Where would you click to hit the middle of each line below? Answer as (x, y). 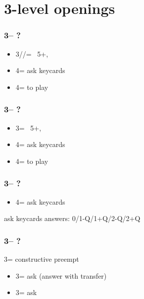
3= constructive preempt (42, 259)
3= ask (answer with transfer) (61, 275)
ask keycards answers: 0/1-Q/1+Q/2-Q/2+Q (72, 218)
